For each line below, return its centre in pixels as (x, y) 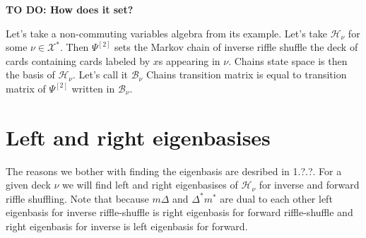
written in (93, 88)
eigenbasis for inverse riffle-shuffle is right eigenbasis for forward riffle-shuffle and (179, 212)
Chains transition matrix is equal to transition (246, 75)
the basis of (30, 75)
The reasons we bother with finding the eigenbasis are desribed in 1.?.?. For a (174, 171)
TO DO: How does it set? (70, 9)
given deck (28, 185)
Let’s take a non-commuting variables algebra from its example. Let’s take (166, 33)
